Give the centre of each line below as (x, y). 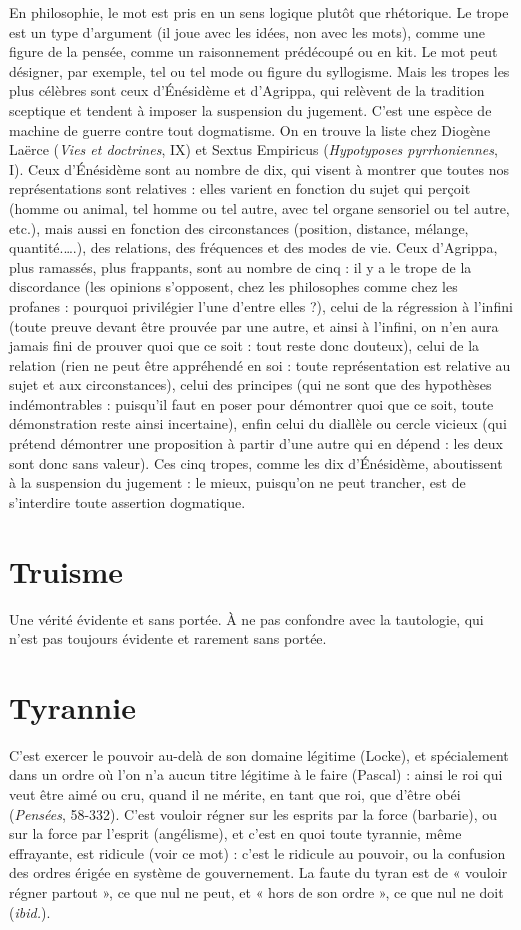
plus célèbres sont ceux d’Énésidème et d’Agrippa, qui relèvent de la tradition (247, 90)
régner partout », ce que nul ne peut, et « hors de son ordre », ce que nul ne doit (256, 892)
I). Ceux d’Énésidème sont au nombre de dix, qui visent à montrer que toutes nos (259, 168)
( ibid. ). (30, 911)
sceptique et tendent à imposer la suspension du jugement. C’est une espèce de (250, 109)
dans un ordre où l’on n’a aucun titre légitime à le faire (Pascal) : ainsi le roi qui (256, 774)
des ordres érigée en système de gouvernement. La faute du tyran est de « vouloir (258, 872)
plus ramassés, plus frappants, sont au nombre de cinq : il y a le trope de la (240, 266)
